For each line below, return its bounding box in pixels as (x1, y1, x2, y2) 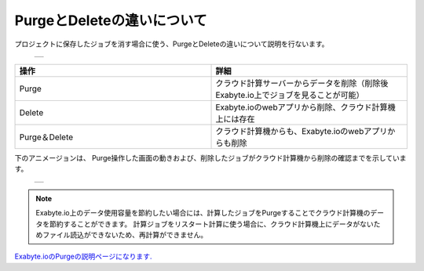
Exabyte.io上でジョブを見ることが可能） (215, 89, 364, 100)
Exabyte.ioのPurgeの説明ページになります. (14, 251, 152, 262)
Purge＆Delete (19, 132, 74, 143)
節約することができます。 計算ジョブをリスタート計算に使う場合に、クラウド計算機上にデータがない (49, 219, 375, 229)
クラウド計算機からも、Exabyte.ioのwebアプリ (215, 125, 388, 136)
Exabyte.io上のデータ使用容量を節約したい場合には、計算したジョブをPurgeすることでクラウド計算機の (35, 208, 371, 218)
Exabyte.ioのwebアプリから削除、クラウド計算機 (215, 102, 396, 113)
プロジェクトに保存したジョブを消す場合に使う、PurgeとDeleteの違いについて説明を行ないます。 (14, 39, 329, 49)
